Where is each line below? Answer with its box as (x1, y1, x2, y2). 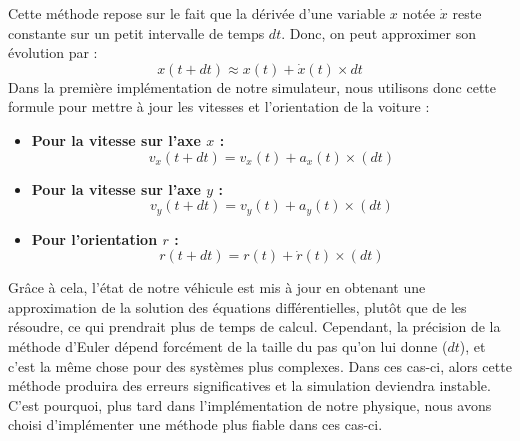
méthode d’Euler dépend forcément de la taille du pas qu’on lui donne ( (8, 335, 448, 356)
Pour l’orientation (31, 228, 158, 249)
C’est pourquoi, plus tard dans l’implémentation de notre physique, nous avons (8, 394, 492, 415)
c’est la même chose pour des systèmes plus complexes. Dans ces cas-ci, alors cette (8, 355, 512, 376)
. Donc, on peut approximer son (281, 22, 477, 43)
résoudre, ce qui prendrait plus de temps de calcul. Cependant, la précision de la (8, 316, 501, 337)
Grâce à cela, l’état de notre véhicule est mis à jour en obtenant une (8, 277, 426, 298)
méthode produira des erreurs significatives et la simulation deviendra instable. (8, 375, 491, 396)
